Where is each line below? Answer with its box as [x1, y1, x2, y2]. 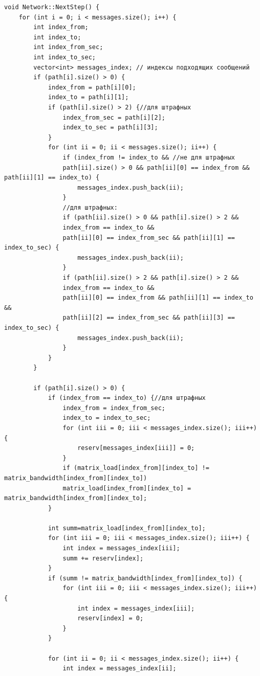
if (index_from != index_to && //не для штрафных [62, 153, 235, 161]
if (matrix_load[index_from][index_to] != [62, 464, 209, 472]
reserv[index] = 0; [77, 615, 144, 622]
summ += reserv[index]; [62, 554, 144, 562]
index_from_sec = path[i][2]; [62, 114, 165, 121]
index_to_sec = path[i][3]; [62, 124, 158, 131]
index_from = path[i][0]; [48, 83, 136, 91]
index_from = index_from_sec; [62, 404, 165, 412]
